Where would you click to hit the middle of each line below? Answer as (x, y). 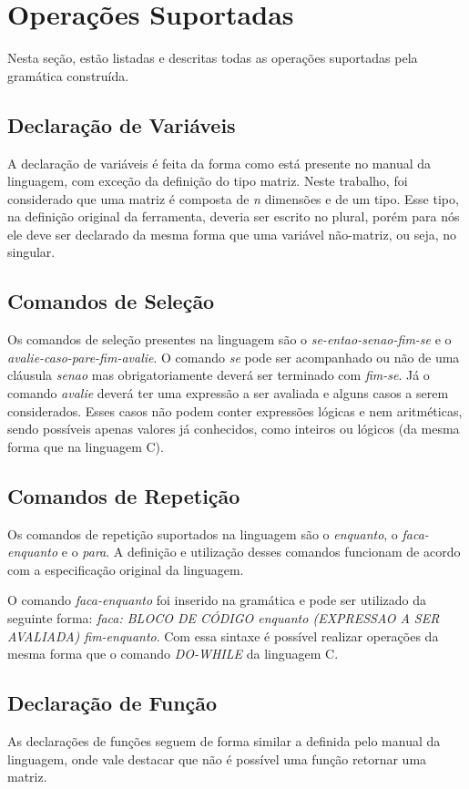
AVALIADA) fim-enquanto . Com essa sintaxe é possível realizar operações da (223, 635)
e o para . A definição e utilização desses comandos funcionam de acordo (261, 552)
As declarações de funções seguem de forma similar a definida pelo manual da (224, 741)
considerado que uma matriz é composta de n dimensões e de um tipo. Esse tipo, (233, 198)
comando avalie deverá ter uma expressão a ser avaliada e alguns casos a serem (228, 393)
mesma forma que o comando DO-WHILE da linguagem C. (173, 654)
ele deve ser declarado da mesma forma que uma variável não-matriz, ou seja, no (232, 234)
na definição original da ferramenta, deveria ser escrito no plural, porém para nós (234, 216)
